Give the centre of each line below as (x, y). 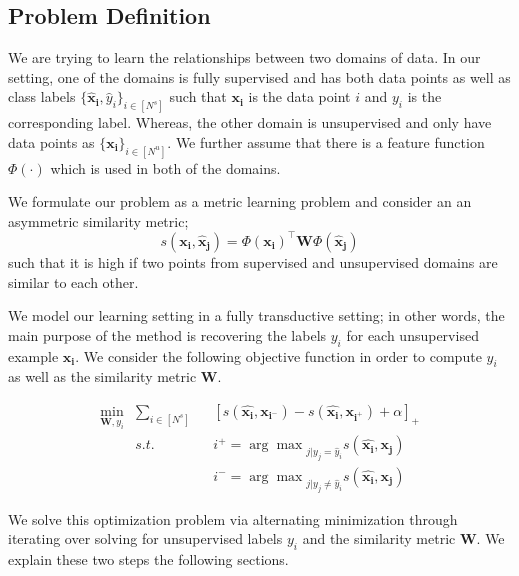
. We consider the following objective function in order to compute (278, 355)
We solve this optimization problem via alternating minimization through (233, 518)
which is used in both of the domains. (165, 167)
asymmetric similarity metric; (98, 220)
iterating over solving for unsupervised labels (145, 538)
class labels (42, 96)
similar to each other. (73, 281)
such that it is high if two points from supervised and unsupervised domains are (253, 261)
